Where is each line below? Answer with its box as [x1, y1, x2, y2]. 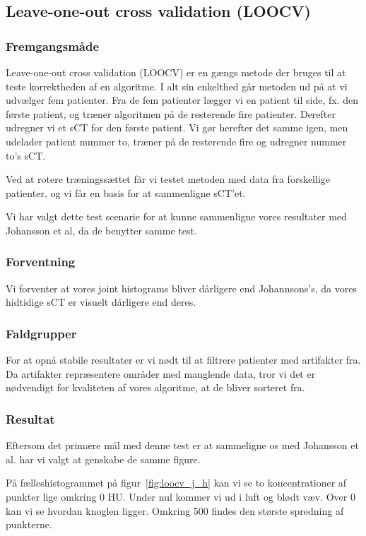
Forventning [6, 253, 76, 270]
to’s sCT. [6, 148, 46, 162]
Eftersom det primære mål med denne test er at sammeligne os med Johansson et [6, 438, 359, 453]
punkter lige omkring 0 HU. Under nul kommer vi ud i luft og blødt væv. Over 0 [6, 489, 355, 504]
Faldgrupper [6, 324, 77, 342]
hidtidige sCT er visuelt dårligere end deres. [6, 294, 196, 309]
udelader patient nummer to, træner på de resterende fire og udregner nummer [6, 133, 347, 148]
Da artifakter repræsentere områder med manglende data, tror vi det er [6, 366, 316, 381]
